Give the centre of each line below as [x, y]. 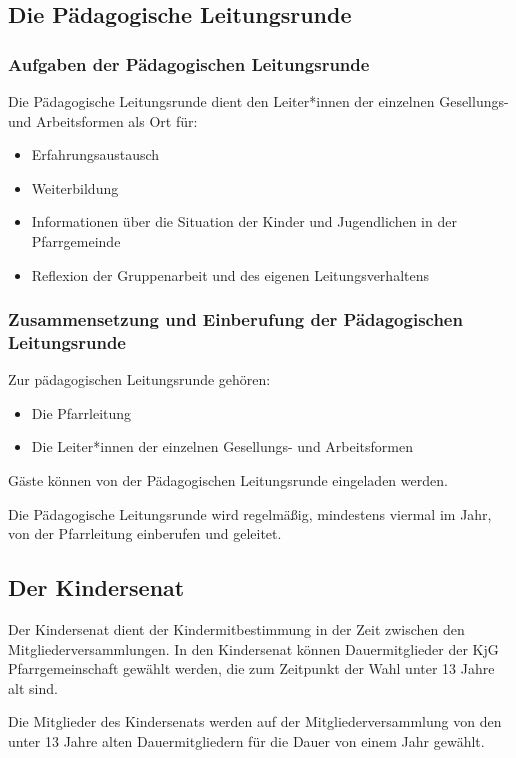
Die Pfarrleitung [81, 412]
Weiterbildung [75, 187]
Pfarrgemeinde [76, 240]
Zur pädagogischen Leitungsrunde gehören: [139, 379]
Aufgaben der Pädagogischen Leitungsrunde [189, 63]
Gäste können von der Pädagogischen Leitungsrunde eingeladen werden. [228, 480]
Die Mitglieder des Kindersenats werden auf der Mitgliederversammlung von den [255, 721]
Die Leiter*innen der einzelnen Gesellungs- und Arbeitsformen [222, 446]
